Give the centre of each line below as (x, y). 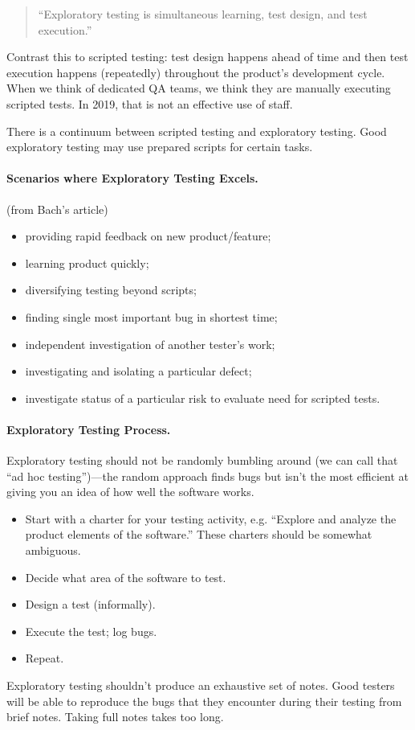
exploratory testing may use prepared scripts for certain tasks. (160, 147)
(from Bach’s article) (57, 209)
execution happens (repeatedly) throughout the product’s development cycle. (196, 72)
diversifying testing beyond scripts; (111, 290)
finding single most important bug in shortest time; (151, 316)
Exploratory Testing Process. (89, 429)
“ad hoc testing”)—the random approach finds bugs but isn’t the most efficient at (207, 476)
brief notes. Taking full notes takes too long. (115, 717)
